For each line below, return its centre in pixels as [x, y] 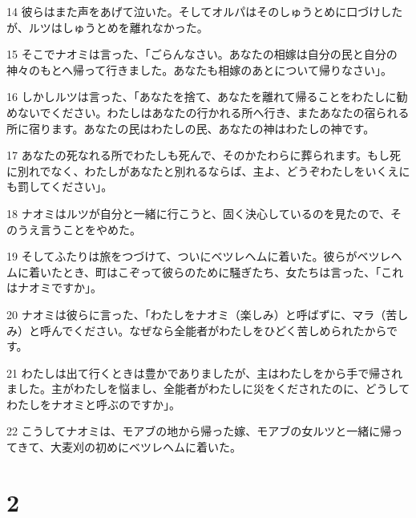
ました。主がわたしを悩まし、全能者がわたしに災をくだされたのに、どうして [208, 388]
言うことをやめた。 [90, 229]
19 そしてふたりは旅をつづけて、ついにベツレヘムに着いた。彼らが [182, 256]
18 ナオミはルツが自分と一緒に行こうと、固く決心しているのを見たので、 [199, 213]
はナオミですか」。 [54, 287]
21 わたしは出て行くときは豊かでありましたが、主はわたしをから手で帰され [205, 372]
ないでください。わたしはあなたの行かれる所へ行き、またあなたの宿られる [213, 112]
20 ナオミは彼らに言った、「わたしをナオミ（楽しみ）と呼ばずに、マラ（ [196, 314]
